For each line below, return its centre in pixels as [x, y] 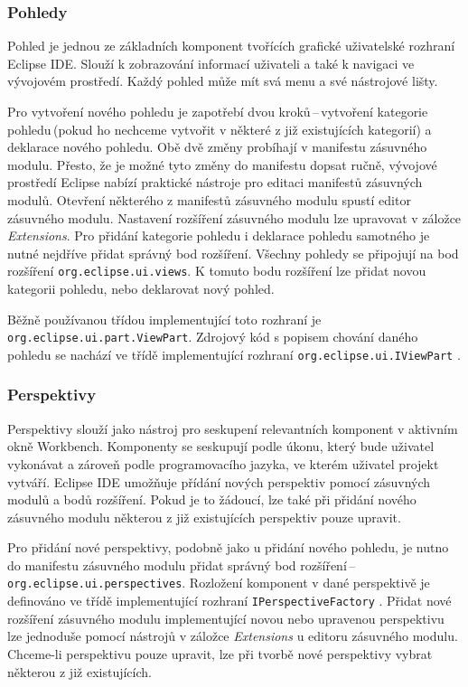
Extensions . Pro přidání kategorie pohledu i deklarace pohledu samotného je [219, 235]
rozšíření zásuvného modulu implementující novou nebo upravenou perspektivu [226, 618]
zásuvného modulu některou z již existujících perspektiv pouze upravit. [204, 517]
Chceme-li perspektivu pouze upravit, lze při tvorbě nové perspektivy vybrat [220, 653]
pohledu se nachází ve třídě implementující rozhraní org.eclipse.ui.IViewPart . [234, 354]
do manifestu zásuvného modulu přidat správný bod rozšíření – [182, 565]
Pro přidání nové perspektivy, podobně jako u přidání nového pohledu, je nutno [228, 547]
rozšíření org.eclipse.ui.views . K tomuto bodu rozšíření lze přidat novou [217, 271]
